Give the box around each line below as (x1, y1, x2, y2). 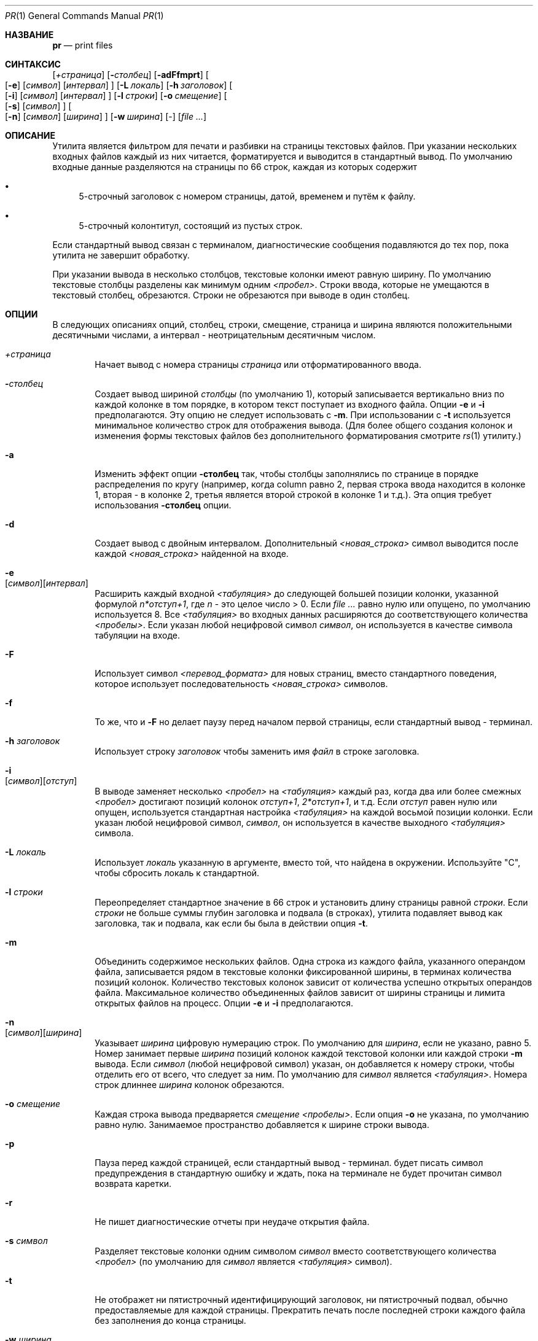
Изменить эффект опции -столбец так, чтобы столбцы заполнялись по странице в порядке (95, 468, 479, 479)
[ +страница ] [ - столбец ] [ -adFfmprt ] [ (52, 69, 209, 80)
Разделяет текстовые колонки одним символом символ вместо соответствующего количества (95, 1246, 497, 1256)
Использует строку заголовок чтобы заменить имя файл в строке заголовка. (95, 746, 419, 756)
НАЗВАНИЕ (5, 29, 54, 40)
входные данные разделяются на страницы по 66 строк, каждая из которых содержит (52, 161, 418, 172)
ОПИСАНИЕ (5, 130, 55, 141)
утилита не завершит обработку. (52, 250, 190, 260)
